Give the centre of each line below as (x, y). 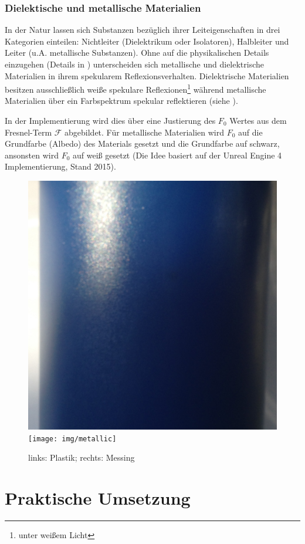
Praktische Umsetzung (98, 498)
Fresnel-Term (28, 132)
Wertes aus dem (258, 121)
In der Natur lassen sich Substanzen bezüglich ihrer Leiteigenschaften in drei (143, 30)
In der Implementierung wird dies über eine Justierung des (110, 121)
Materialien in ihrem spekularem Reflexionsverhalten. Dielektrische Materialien (147, 75)
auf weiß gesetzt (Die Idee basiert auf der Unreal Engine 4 (177, 155)
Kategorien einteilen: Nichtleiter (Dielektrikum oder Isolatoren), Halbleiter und (147, 41)
